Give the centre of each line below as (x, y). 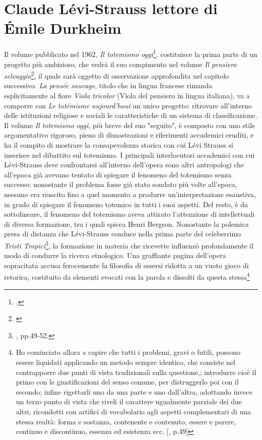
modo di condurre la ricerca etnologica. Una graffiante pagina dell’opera (115, 255)
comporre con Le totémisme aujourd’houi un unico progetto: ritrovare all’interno (128, 105)
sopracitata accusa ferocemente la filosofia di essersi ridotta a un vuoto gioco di (126, 265)
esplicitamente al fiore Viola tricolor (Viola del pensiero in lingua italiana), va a (127, 95)
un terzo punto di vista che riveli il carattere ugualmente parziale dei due (129, 401)
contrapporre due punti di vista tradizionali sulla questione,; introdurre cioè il (136, 372)
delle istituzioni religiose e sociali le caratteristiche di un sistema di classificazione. (131, 115)
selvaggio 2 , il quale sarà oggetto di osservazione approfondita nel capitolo (117, 75)
